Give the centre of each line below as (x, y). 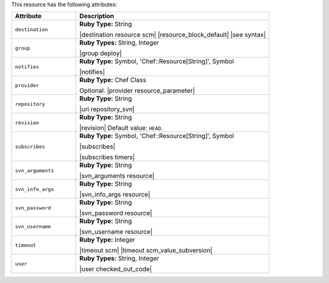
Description (97, 16)
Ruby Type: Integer (107, 240)
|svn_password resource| (116, 213)
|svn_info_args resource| (115, 195)
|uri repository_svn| (107, 110)
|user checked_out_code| (116, 269)
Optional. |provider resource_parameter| (137, 91)
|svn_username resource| (116, 232)
